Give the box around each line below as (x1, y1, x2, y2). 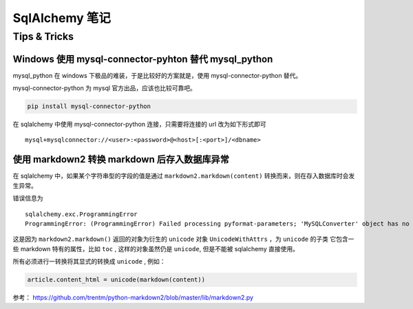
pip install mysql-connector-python (27, 103, 151, 110)
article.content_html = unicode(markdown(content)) (27, 276, 206, 284)
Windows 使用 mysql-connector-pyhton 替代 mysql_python (12, 53, 273, 65)
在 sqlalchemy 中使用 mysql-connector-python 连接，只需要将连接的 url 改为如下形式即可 (12, 120, 266, 129)
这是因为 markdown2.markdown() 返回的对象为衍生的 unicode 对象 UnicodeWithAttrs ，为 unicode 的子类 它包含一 (12, 235, 354, 244)
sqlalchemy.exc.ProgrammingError (25, 210, 138, 218)
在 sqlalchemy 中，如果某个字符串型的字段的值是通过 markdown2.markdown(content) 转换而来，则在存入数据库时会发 (12, 172, 355, 180)
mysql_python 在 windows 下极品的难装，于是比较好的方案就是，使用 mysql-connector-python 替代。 (12, 71, 302, 79)
